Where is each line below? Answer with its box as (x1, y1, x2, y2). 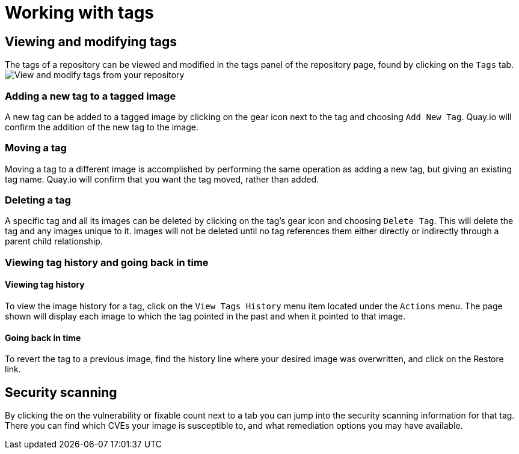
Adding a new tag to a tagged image (5, 89, 176, 102)
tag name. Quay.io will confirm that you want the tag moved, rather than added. (5, 174, 319, 184)
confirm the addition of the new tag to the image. (5, 121, 198, 132)
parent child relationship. (5, 236, 103, 247)
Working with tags (5, 2, 155, 23)
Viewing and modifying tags (5, 34, 177, 49)
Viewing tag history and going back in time (5, 256, 209, 268)
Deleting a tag (5, 194, 71, 207)
